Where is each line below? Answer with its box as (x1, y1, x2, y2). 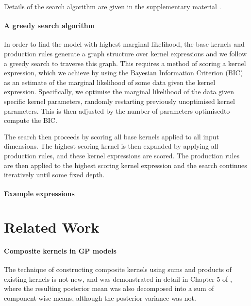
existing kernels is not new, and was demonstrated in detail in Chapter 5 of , (4, 273, 232, 284)
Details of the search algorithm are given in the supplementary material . (4, 1, 221, 11)
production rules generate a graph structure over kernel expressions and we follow (4, 48, 247, 58)
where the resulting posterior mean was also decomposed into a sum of (4, 283, 214, 293)
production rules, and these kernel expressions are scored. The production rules (4, 150, 240, 160)
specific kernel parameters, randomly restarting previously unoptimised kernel (4, 96, 235, 106)
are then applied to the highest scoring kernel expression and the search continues (4, 160, 247, 170)
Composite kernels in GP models (4, 245, 117, 255)
